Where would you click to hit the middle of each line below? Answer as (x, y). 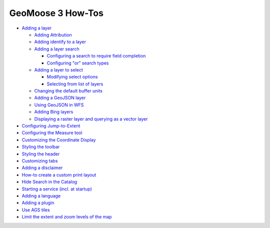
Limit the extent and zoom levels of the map (67, 217)
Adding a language (41, 195)
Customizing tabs (40, 160)
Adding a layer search (57, 49)
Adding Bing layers (54, 112)
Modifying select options (72, 77)
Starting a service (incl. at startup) (57, 189)
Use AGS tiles (36, 209)
